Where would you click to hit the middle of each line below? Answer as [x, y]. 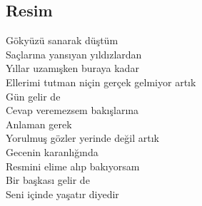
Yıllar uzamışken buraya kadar [72, 68]
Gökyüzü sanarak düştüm [62, 40]
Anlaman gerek [39, 124]
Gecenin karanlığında [52, 151]
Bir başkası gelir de [48, 180]
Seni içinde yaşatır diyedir [62, 194]
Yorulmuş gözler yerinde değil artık [82, 138]
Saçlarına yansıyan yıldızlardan [74, 54]
